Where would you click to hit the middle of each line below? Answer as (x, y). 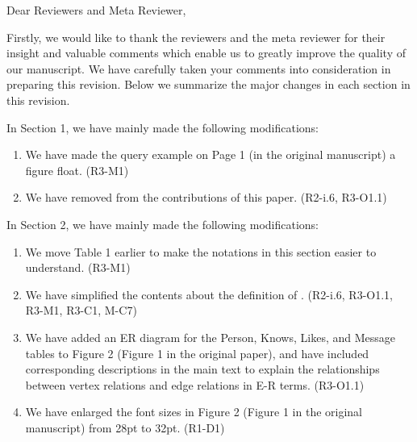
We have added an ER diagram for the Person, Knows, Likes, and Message (211, 337)
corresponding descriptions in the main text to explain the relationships (202, 369)
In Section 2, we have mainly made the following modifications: (163, 224)
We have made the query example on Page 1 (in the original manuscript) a (211, 154)
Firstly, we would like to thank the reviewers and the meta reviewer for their (196, 37)
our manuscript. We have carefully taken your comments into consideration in (199, 68)
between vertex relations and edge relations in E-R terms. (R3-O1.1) (195, 384)
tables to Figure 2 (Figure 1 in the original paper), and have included (197, 353)
